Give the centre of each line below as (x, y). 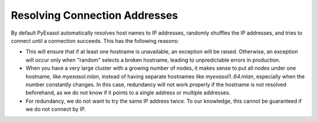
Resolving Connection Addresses (95, 15)
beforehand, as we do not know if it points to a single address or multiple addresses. (128, 93)
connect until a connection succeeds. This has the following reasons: (95, 40)
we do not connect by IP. (56, 109)
